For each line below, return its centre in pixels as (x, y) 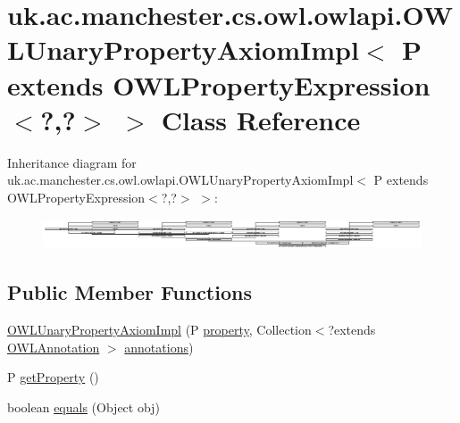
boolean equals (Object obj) (84, 406)
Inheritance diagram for (72, 162)
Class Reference (261, 119)
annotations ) (159, 347)
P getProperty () (53, 377)
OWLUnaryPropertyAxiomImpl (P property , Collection (159, 330)
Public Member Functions (130, 292)
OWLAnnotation (54, 347)
